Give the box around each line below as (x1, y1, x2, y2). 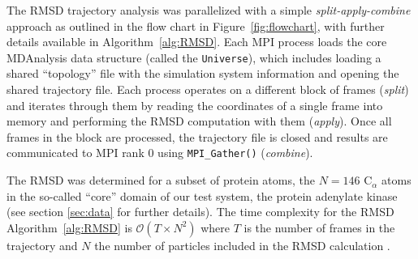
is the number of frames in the (243, 219, 395, 236)
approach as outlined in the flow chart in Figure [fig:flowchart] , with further (6, 17, 385, 34)
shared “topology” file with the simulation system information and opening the (6, 65, 399, 82)
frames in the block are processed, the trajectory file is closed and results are (6, 128, 388, 145)
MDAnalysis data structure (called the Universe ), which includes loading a (6, 49, 381, 66)
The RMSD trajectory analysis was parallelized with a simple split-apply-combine (6, 2, 411, 18)
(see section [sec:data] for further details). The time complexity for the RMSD (6, 203, 394, 220)
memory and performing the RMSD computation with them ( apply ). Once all (6, 113, 392, 129)
